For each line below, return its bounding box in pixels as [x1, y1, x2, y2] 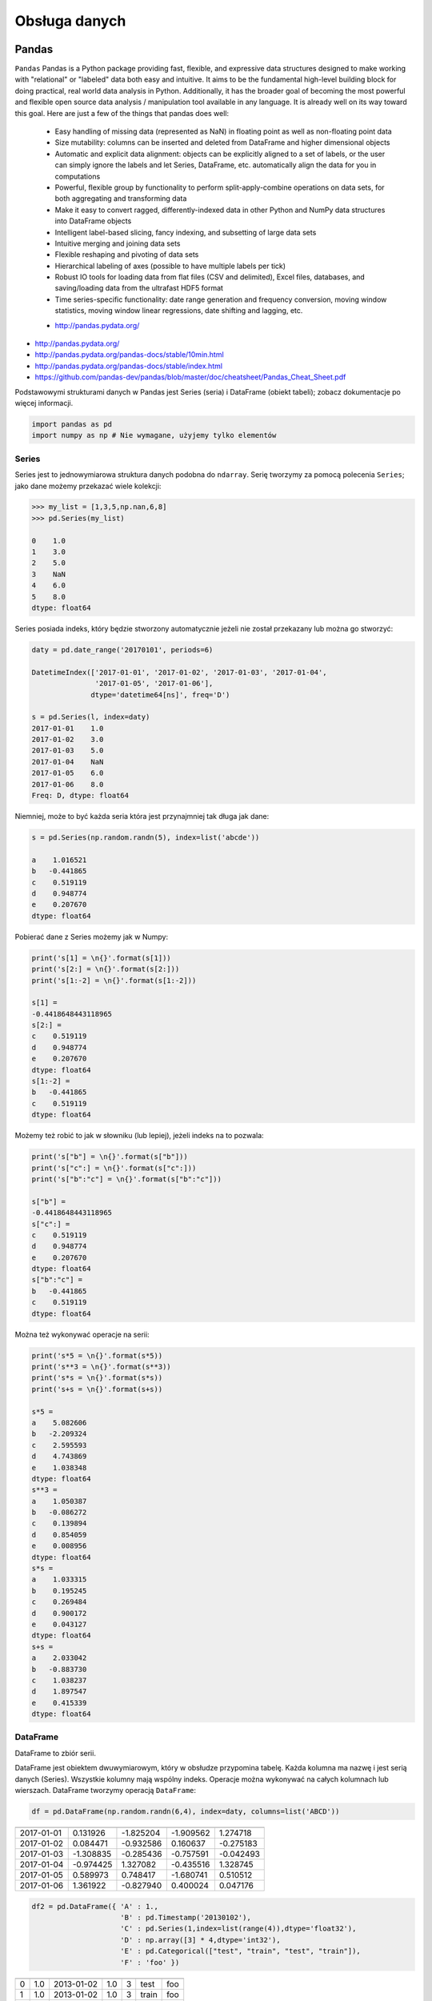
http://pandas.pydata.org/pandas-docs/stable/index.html [34, 361, 223, 371]
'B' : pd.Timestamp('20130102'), [120, 1913, 251, 1922]
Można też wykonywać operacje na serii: [14, 1329, 150, 1339]
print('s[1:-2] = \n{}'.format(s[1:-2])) [31, 976, 197, 984]
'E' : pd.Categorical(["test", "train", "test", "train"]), [120, 1947, 362, 1956]
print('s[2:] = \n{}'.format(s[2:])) [31, 964, 180, 974]
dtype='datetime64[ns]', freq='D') [90, 690, 230, 700]
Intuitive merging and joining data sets [54, 239, 181, 248]
